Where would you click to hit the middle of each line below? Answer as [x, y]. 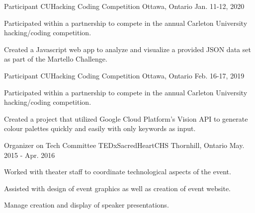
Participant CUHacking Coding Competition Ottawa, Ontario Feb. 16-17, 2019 [124, 75]
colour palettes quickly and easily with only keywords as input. [100, 128]
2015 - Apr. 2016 [30, 155]
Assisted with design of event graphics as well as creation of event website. [118, 188]
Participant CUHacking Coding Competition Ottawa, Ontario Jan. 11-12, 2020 [124, 6]
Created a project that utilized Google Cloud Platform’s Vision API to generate [126, 118]
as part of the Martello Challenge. [56, 59]
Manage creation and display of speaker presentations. [86, 205]
